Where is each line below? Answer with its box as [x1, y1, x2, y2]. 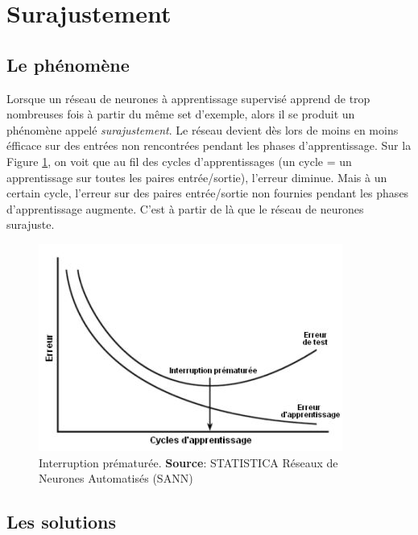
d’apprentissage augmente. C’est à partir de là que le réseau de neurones [6, 200, 364, 217]
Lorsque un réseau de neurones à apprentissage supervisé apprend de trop [6, 89, 370, 106]
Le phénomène [6, 52, 130, 77]
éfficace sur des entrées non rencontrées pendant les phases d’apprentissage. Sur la [6, 137, 412, 154]
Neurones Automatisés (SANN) [39, 470, 193, 487]
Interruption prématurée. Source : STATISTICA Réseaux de [39, 454, 338, 471]
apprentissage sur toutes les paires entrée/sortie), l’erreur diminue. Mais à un [6, 168, 387, 185]
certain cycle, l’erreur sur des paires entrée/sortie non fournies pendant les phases [6, 185, 409, 201]
